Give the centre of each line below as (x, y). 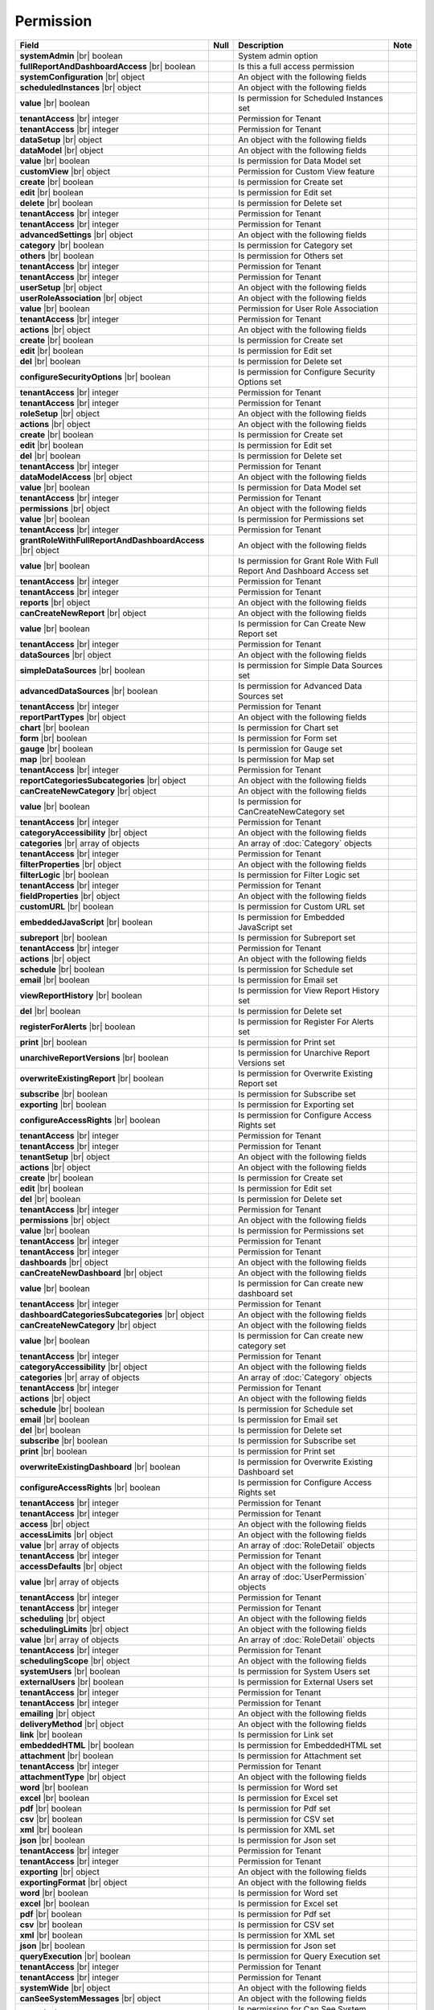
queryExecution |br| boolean (75, 1956)
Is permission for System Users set (304, 1671)
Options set (260, 382)
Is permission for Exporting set (296, 1104)
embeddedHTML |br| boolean (77, 1745)
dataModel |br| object (61, 150)
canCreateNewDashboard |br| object (91, 1273)
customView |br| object (65, 171)
